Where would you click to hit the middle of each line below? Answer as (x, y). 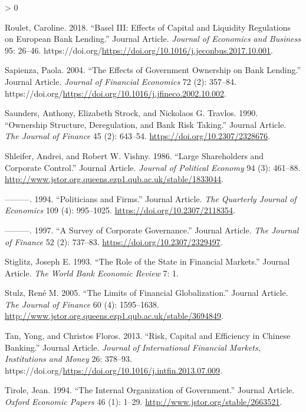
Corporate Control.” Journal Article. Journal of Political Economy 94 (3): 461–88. (153, 167)
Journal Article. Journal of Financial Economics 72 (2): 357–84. (121, 81)
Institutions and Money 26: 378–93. (68, 359)
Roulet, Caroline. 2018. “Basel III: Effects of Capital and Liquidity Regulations (148, 27)
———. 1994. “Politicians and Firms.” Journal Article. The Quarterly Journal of (151, 198)
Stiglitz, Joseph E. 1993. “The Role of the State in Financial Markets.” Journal (147, 261)
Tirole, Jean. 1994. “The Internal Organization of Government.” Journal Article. (150, 390)
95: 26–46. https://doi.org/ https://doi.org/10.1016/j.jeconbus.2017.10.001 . (139, 50)
